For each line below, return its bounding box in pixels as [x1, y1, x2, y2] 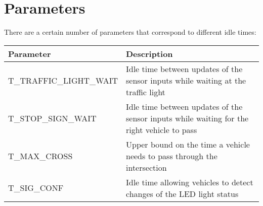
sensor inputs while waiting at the [126, 74, 246, 86]
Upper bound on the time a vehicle [126, 138, 250, 150]
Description [126, 47, 173, 59]
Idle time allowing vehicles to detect [126, 176, 253, 188]
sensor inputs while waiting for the [126, 112, 249, 124]
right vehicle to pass [126, 123, 197, 135]
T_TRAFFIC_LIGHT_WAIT [8, 74, 118, 86]
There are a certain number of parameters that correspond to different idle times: [4, 27, 256, 37]
